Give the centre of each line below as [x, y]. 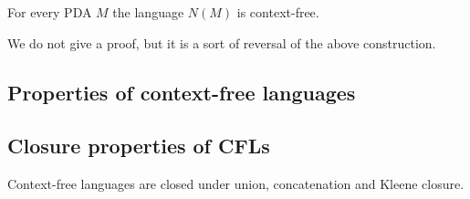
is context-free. [278, 12]
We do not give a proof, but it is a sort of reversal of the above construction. [222, 42]
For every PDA [50, 12]
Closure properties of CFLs [139, 146]
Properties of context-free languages [182, 92]
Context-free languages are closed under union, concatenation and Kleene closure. [236, 184]
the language [148, 12]
